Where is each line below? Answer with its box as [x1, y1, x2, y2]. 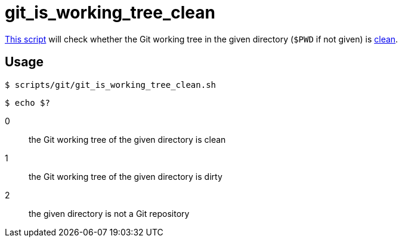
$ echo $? [5, 97, 50, 108]
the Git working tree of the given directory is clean [29, 134, 226, 145]
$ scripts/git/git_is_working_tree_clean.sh [5, 79, 217, 90]
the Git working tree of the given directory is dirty [29, 171, 222, 182]
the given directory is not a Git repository [29, 208, 190, 219]
